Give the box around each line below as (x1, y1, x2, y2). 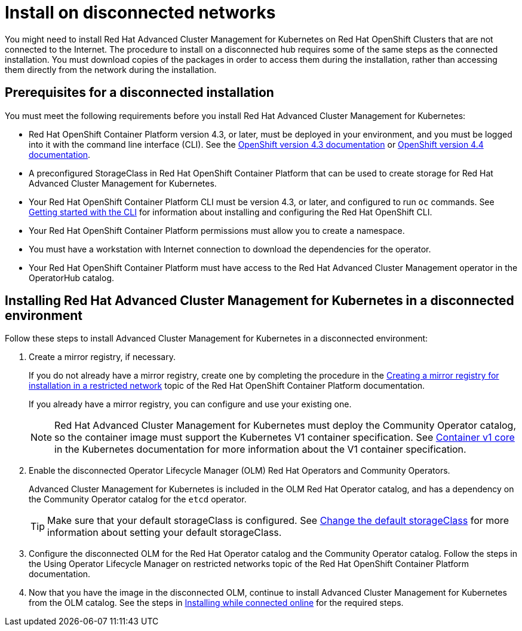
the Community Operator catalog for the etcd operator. (29, 494, 247, 505)
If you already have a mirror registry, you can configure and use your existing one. (29, 399, 352, 410)
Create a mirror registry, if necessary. (29, 352, 176, 362)
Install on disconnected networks (5, 2, 276, 23)
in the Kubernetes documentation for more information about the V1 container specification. (54, 443, 466, 456)
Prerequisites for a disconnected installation (5, 85, 274, 100)
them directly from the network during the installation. (5, 64, 217, 75)
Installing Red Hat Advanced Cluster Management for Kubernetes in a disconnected (5, 293, 514, 309)
